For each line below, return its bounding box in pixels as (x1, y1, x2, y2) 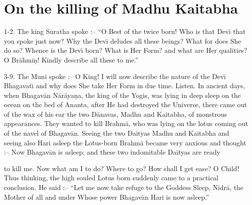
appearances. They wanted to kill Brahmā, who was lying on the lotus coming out (4, 118, 248, 128)
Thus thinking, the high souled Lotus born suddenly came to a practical (4, 173, 218, 183)
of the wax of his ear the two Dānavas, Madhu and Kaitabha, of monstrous (4, 109, 227, 119)
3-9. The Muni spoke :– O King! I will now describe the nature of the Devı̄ (4, 71, 226, 81)
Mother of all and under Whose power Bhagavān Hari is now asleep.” (4, 191, 209, 202)
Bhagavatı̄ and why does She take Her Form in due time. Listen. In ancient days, (4, 80, 245, 91)
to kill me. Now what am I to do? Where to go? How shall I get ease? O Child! (4, 163, 239, 173)
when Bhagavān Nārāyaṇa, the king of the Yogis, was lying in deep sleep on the (4, 90, 241, 100)
